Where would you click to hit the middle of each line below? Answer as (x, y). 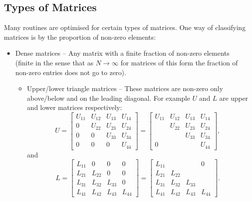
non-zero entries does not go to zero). (71, 72)
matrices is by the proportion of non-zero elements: (80, 37)
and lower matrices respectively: (75, 107)
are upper (234, 98)
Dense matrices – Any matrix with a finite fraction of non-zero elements (122, 53)
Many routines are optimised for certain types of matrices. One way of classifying (125, 27)
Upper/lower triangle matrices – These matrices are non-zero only (125, 88)
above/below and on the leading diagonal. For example (109, 98)
